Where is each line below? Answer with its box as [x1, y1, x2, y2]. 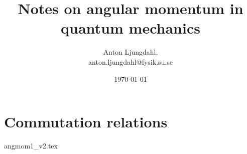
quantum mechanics [61, 18, 200, 38]
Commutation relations [4, 111, 168, 132]
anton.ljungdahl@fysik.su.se [88, 56, 173, 67]
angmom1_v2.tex [4, 140, 58, 151]
